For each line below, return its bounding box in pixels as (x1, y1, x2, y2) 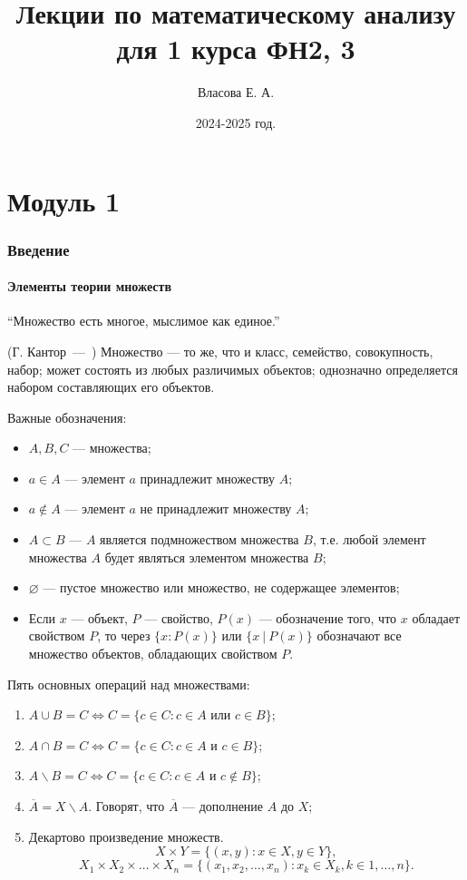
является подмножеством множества (100, 530, 299, 549)
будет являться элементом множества (104, 547, 309, 566)
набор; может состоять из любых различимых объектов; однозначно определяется (7, 359, 458, 378)
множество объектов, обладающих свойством (28, 644, 277, 663)
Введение (7, 238, 70, 260)
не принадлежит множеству (140, 499, 292, 518)
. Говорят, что (88, 797, 165, 816)
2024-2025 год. (195, 112, 277, 132)
